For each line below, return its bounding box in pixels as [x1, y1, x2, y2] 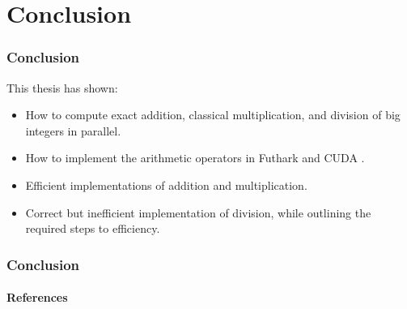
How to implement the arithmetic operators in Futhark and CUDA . [25, 149, 365, 166]
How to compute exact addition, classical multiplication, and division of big [25, 106, 401, 123]
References [6, 289, 68, 306]
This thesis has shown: [6, 79, 118, 96]
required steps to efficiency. [25, 220, 160, 237]
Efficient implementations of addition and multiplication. [25, 176, 307, 193]
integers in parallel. [25, 122, 121, 139]
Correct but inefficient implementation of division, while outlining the [25, 204, 371, 221]
